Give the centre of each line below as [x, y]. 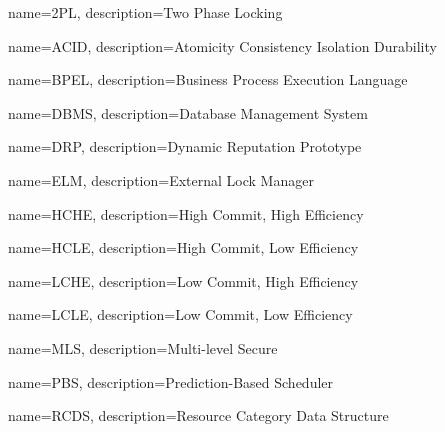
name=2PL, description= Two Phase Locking [145, 12]
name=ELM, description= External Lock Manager [161, 179]
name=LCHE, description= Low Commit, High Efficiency [183, 280]
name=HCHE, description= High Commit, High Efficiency [186, 213]
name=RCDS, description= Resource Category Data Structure [198, 415]
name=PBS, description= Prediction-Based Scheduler [171, 381]
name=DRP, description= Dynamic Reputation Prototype [185, 146]
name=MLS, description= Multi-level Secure [143, 347]
